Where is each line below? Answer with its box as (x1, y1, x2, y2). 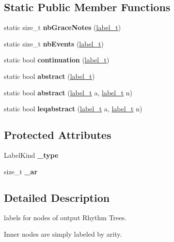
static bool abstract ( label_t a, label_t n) (4, 87, 133, 97)
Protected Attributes (4, 127, 111, 142)
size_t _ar (4, 166, 38, 176)
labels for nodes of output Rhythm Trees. (4, 212, 127, 223)
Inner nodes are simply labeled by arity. (4, 228, 122, 239)
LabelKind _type (4, 150, 59, 160)
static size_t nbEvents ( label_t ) (4, 38, 104, 48)
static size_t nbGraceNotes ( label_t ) (4, 22, 121, 32)
